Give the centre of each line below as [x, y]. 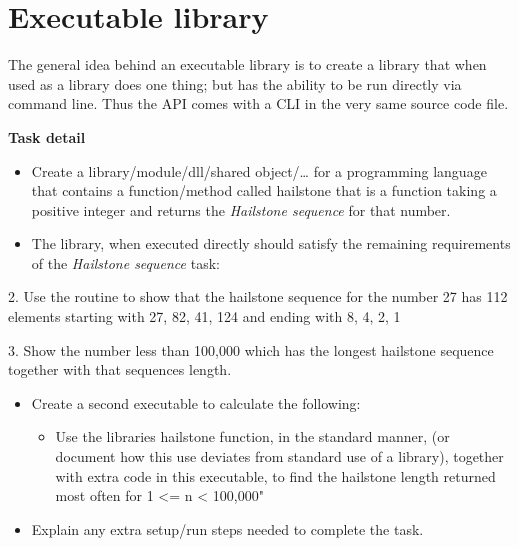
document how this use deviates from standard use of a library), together [279, 456]
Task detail [47, 136]
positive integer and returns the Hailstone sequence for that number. [241, 209]
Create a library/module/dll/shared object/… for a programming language [259, 170]
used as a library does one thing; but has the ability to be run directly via [235, 83]
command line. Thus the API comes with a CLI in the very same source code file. [258, 103]
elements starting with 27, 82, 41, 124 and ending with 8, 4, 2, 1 [204, 316]
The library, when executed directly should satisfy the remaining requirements [271, 243]
